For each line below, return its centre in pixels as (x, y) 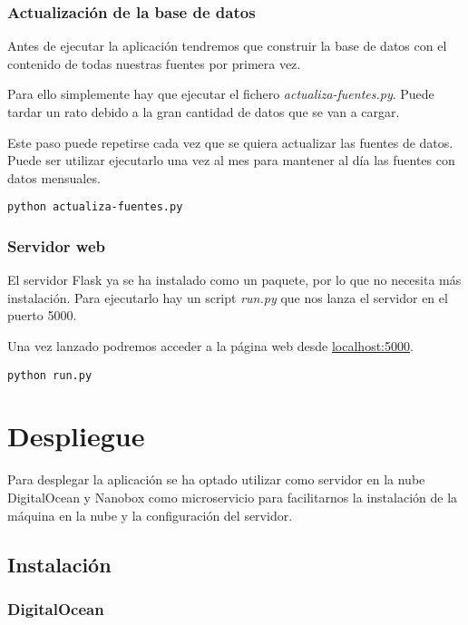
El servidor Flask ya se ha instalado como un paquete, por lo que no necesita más (234, 280)
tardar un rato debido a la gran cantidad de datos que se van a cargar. (204, 112)
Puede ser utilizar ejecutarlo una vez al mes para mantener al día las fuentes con (231, 160)
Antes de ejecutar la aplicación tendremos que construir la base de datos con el (227, 46)
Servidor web (57, 245)
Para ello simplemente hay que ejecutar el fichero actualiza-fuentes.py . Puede (221, 94)
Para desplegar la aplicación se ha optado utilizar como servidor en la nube (216, 479)
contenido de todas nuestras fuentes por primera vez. (154, 63)
